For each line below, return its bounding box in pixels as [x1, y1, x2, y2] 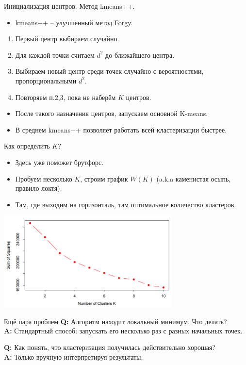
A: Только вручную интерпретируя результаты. [4, 351, 143, 362]
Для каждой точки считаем [15, 50, 95, 60]
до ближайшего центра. [105, 50, 175, 60]
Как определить [4, 141, 50, 151]
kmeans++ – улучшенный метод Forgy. [15, 17, 133, 27]
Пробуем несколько [15, 173, 72, 183]
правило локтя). [15, 183, 62, 193]
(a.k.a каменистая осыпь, [156, 173, 231, 183]
